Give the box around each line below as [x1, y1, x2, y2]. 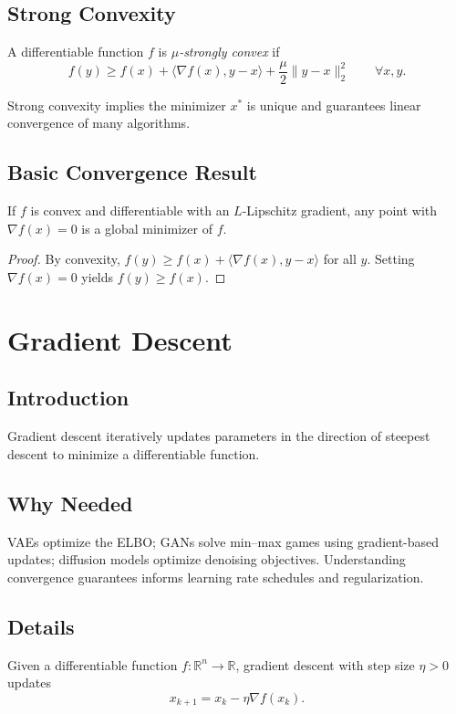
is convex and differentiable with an [30, 201, 230, 220]
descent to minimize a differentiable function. [7, 444, 260, 463]
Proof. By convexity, [7, 249, 120, 268]
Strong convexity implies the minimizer [7, 95, 226, 114]
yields [81, 268, 114, 287]
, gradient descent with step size [235, 655, 415, 674]
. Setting [367, 249, 415, 268]
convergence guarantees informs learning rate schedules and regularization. [7, 567, 424, 586]
